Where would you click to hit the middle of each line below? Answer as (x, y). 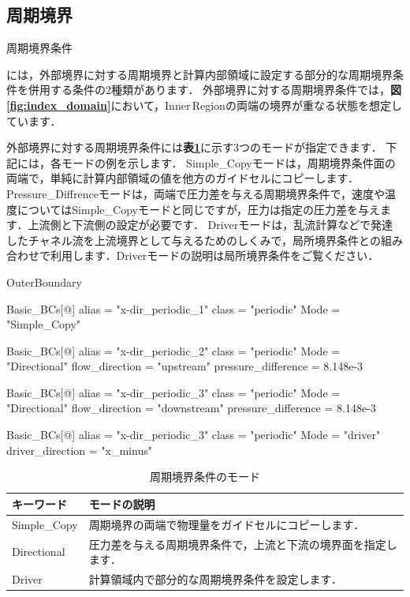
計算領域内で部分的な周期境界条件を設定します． (216, 578)
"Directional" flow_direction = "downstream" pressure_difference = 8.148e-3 (191, 408)
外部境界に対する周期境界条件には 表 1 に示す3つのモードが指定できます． (194, 147)
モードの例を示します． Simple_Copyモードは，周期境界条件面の (228, 162)
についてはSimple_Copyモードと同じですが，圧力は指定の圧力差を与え (199, 209)
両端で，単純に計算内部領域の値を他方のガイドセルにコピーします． (183, 178)
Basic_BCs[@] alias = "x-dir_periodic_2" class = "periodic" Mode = (173, 350)
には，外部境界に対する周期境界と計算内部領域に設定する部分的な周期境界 (199, 74)
